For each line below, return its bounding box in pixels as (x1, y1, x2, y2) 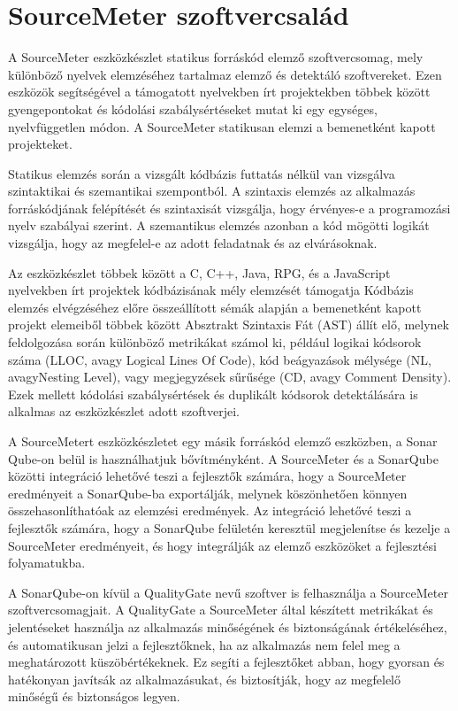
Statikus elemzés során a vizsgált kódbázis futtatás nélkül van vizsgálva (8, 164, 395, 182)
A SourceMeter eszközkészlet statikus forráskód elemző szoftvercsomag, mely (8, 48, 424, 66)
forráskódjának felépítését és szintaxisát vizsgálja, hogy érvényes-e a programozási (8, 198, 451, 217)
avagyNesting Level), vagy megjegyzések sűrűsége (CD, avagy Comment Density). (8, 367, 452, 386)
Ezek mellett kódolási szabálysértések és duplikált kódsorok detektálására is (8, 384, 418, 403)
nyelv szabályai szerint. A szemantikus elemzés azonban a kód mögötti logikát (8, 216, 430, 235)
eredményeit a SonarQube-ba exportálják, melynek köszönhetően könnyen (8, 483, 408, 502)
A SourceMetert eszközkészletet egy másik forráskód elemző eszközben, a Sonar (8, 432, 438, 450)
